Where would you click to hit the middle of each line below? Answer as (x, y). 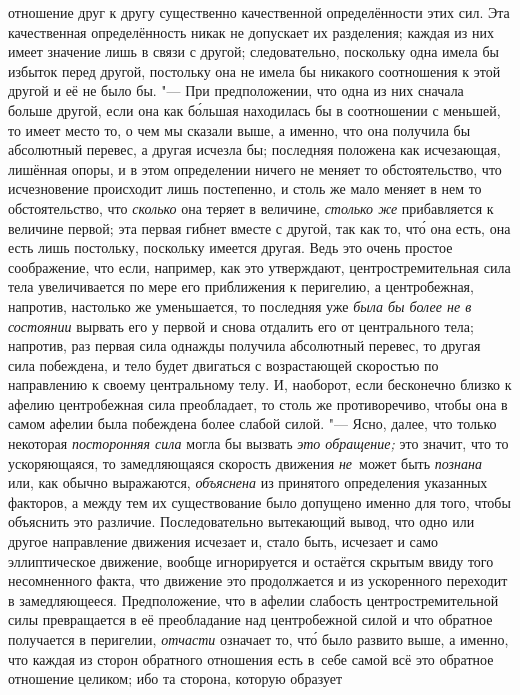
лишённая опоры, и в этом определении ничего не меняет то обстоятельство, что (255, 168)
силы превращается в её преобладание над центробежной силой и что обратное (250, 619)
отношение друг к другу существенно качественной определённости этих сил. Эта (259, 12)
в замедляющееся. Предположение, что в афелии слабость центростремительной (253, 599)
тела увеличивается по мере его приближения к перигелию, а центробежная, (241, 286)
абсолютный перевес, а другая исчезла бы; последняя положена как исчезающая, (254, 149)
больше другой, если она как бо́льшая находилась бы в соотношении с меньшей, (254, 109)
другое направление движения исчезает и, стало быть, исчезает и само (223, 541)
